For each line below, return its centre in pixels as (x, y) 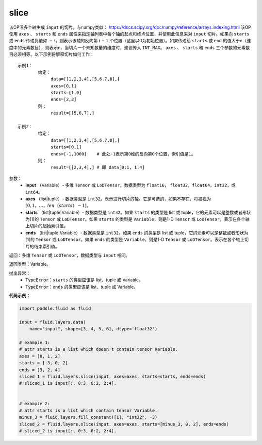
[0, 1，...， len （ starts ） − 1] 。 (58, 205)
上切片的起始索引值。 (47, 226)
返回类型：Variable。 (30, 264)
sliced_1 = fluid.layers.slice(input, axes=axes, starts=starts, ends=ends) (113, 376)
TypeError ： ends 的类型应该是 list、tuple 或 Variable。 (82, 287)
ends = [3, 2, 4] (40, 370)
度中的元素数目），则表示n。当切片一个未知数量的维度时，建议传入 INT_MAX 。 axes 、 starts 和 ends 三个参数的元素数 (129, 47)
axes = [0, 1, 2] (40, 356)
